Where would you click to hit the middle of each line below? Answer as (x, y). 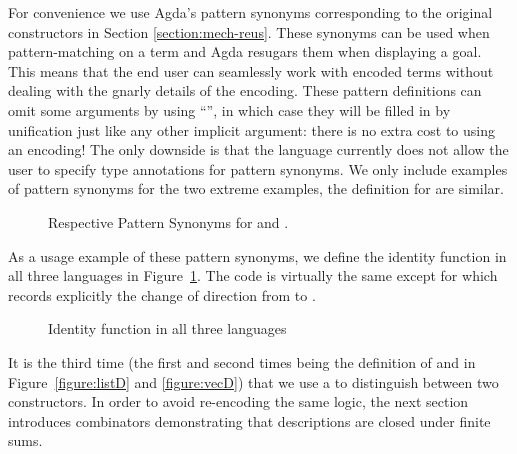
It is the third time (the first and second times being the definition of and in (242, 361)
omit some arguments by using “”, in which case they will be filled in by (229, 109)
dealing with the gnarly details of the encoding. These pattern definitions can (245, 90)
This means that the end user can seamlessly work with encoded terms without (251, 70)
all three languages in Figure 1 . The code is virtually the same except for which (253, 275)
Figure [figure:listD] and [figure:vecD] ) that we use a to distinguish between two (253, 381)
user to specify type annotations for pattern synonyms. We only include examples (258, 168)
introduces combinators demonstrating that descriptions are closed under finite (249, 420)
